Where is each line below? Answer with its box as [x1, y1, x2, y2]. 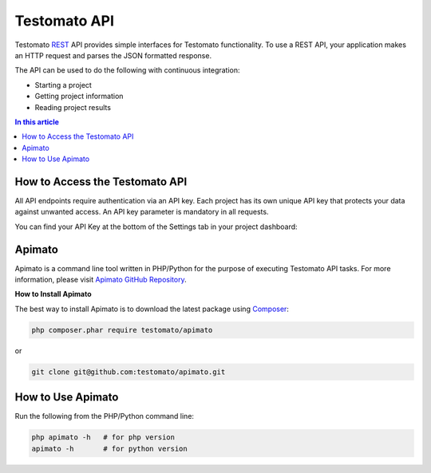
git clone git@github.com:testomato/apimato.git [31, 367, 226, 376]
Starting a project [34, 80, 92, 89]
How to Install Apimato [14, 290, 92, 299]
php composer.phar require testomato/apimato [31, 325, 213, 334]
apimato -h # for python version [31, 443, 188, 453]
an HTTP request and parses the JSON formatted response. [14, 50, 212, 60]
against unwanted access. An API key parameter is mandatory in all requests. [14, 207, 269, 217]
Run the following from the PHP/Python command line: [14, 412, 195, 421]
